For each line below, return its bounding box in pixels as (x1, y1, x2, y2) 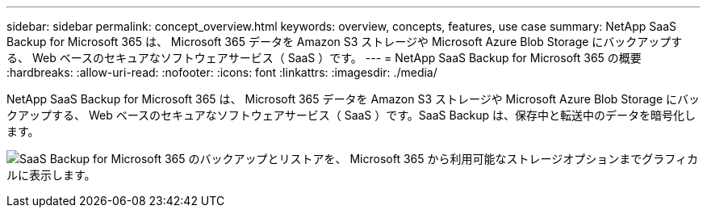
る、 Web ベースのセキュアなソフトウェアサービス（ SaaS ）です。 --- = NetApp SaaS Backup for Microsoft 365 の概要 (6, 51, 642, 65)
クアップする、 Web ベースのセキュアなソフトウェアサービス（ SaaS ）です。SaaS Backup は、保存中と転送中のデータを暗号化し (6, 108, 696, 122)
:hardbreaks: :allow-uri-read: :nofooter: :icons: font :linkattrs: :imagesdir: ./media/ (6, 65, 437, 79)
